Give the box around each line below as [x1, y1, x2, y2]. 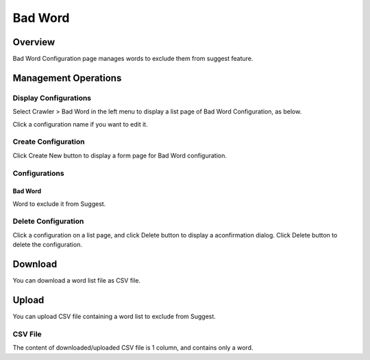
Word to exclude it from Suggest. [12, 199, 106, 208]
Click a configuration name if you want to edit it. [12, 120, 148, 128]
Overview [12, 36, 56, 48]
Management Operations [12, 72, 122, 83]
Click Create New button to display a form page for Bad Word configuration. [12, 151, 227, 159]
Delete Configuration [12, 216, 84, 226]
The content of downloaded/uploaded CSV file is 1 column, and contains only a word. [12, 344, 254, 352]
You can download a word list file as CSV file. [12, 277, 140, 285]
